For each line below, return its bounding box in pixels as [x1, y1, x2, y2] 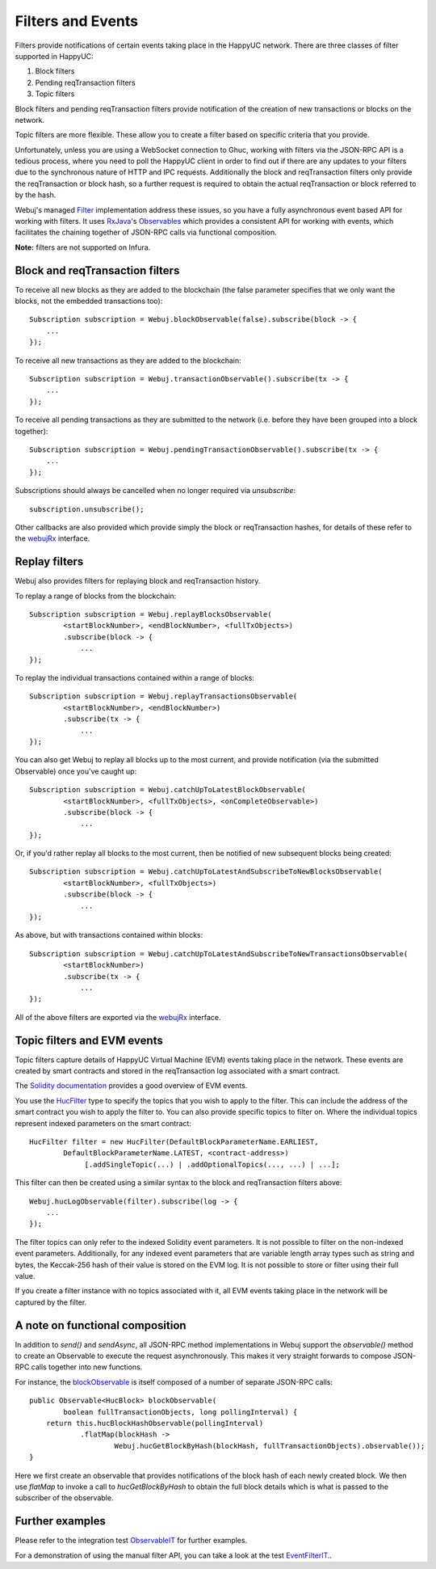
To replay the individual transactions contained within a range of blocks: [15, 673, 254, 682]
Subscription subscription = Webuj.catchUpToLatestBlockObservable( [29, 785, 306, 795]
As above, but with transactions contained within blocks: [15, 930, 203, 940]
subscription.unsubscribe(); [29, 504, 145, 513]
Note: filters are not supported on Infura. [15, 243, 151, 252]
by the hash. [15, 190, 57, 200]
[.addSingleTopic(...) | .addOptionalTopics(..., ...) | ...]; [84, 1160, 341, 1169]
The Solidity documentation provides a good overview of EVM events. [15, 1081, 248, 1090]
